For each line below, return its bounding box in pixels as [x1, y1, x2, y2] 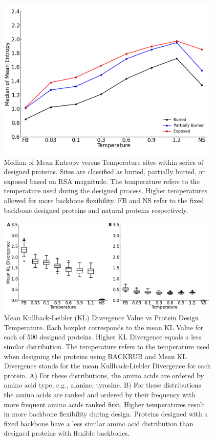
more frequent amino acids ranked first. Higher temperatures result [4, 399, 205, 409]
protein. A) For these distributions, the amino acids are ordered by [4, 370, 204, 380]
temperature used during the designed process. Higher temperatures [4, 185, 207, 196]
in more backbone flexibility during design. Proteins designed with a [4, 409, 208, 419]
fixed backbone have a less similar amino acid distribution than [4, 418, 193, 428]
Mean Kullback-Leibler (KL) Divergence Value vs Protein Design [4, 312, 199, 323]
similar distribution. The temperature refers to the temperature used [4, 341, 210, 351]
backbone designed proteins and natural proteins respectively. [4, 205, 188, 215]
